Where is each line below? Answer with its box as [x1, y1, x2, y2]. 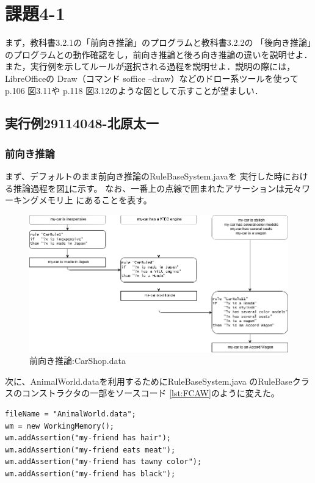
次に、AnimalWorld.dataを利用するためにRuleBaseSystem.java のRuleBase [5, 374, 292, 387]
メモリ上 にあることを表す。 [38, 194, 152, 206]
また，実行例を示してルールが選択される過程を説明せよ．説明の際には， [5, 60, 295, 73]
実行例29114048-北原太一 [5, 114, 159, 133]
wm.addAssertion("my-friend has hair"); [5, 434, 172, 443]
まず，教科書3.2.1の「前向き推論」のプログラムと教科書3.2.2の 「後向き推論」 [5, 36, 312, 49]
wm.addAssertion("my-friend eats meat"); [5, 445, 176, 454]
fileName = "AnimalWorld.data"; [5, 409, 136, 418]
